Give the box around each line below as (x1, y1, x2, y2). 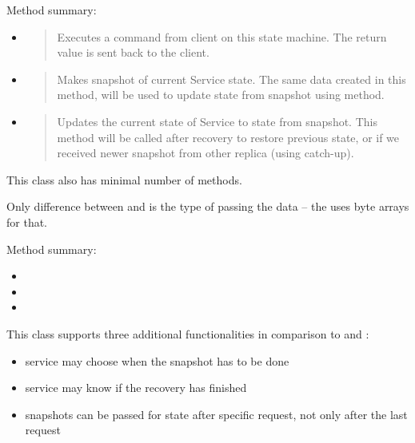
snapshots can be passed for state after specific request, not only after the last (25, 405, 408, 422)
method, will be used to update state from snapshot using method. (57, 86, 385, 103)
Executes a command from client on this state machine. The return (57, 28, 387, 45)
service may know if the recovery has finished (25, 379, 247, 396)
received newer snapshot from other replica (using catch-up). (57, 144, 354, 161)
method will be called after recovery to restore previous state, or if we (57, 129, 400, 145)
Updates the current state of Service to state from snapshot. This (57, 113, 377, 129)
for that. (6, 213, 48, 230)
